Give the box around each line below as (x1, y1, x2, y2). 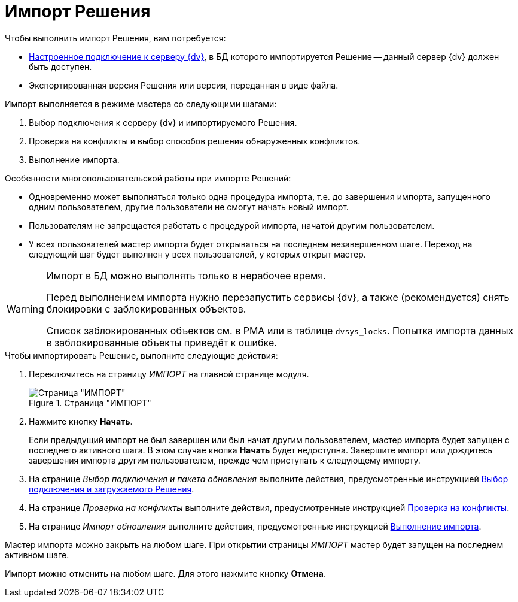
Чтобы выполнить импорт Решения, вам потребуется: (5, 32, 226, 43)
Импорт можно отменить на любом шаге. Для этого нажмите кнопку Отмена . (5, 568, 326, 579)
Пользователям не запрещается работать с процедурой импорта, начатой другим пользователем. (29, 220, 435, 231)
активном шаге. (5, 549, 69, 560)
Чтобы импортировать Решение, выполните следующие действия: (5, 350, 278, 361)
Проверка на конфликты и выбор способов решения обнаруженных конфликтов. (29, 135, 361, 146)
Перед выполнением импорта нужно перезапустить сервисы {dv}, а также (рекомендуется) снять (46, 291, 510, 303)
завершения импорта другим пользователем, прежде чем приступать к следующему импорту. (29, 455, 421, 465)
